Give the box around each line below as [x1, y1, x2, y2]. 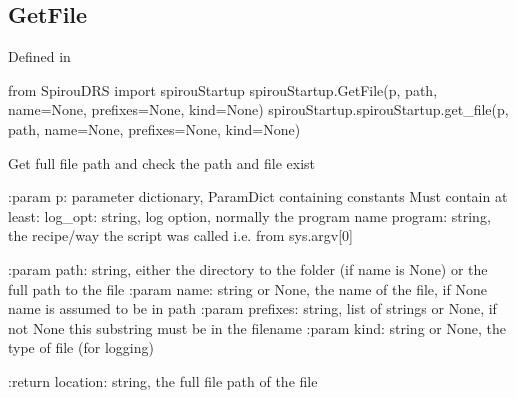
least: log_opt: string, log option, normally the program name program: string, [8, 205, 491, 226]
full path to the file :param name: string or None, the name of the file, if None [8, 278, 487, 299]
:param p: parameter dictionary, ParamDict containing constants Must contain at [8, 186, 508, 207]
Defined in [8, 46, 71, 67]
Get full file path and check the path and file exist [8, 152, 316, 173]
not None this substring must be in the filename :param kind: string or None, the [8, 317, 506, 338]
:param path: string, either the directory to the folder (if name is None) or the [8, 258, 488, 279]
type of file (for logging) [8, 337, 154, 358]
